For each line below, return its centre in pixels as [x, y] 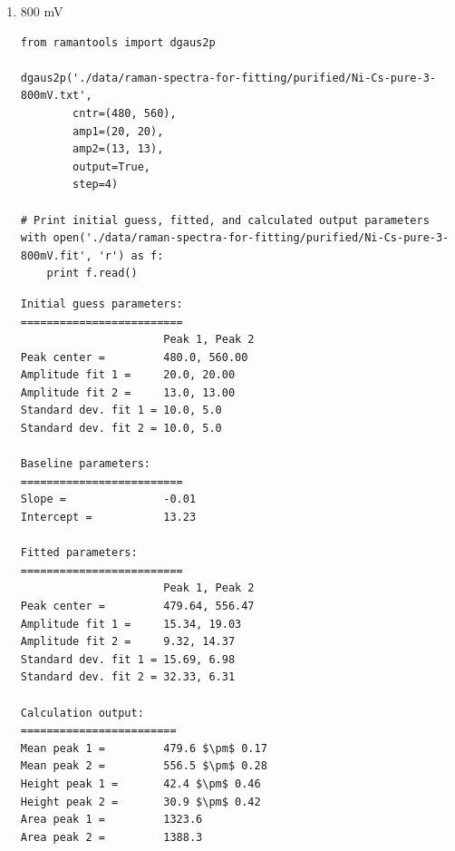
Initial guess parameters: [102, 303]
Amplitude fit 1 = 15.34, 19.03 [131, 624]
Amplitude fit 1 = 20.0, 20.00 [128, 375]
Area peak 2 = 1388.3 [111, 837]
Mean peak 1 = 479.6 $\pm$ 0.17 [144, 748]
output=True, [111, 166]
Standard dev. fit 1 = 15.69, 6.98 [128, 659]
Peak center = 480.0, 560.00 [134, 357]
